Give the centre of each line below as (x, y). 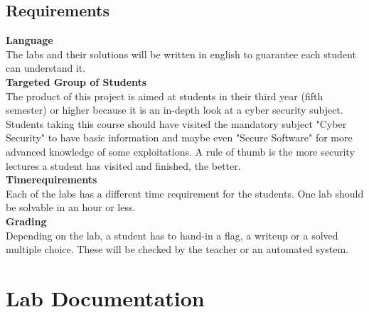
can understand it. (46, 68)
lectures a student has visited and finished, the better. (123, 165)
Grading (26, 221)
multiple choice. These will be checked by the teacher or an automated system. (177, 249)
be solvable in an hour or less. (71, 207)
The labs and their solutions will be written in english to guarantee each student (181, 54)
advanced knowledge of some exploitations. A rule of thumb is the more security (180, 151)
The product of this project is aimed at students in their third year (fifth (165, 96)
